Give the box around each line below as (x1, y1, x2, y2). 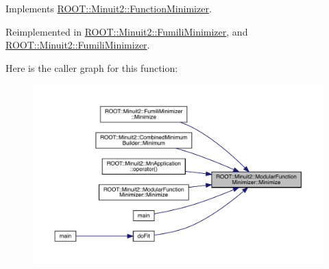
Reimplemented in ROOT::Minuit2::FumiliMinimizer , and (5, 24, 248, 38)
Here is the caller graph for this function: (5, 60, 178, 75)
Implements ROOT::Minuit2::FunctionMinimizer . (5, 1, 212, 15)
